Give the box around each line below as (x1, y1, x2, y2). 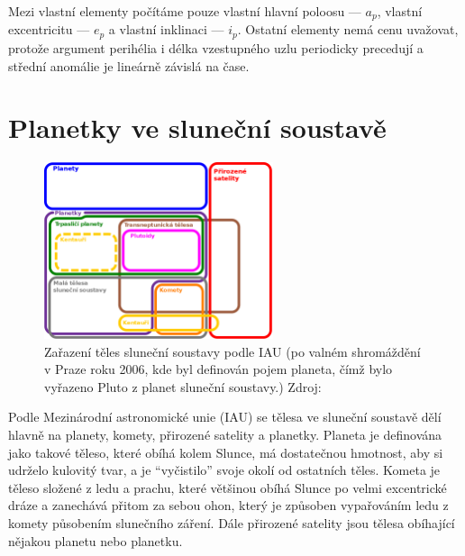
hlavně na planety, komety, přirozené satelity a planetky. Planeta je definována (8, 424, 442, 443)
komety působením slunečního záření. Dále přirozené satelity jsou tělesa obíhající (8, 513, 455, 532)
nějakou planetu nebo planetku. (8, 531, 183, 550)
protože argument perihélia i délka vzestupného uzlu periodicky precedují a (8, 38, 424, 57)
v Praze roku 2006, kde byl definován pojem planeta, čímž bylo (44, 360, 393, 378)
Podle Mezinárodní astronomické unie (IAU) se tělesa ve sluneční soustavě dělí (8, 407, 442, 426)
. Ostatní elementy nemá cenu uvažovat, (237, 20, 459, 39)
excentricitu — (8, 20, 90, 39)
